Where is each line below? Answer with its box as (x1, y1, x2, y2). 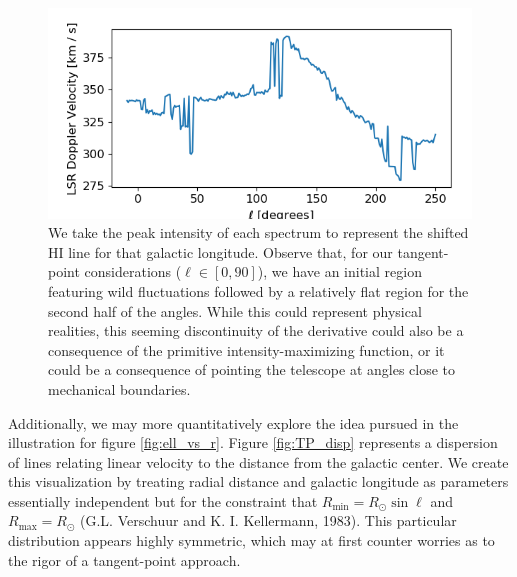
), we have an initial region (257, 261, 422, 282)
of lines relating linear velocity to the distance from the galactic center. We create (8, 451, 509, 472)
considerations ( (84, 261, 182, 282)
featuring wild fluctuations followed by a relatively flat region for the (48, 280, 469, 301)
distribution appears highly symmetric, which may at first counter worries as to (8, 530, 495, 551)
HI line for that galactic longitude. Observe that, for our (48, 241, 393, 262)
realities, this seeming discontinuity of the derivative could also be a (48, 320, 464, 341)
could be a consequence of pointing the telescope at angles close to (48, 359, 456, 380)
